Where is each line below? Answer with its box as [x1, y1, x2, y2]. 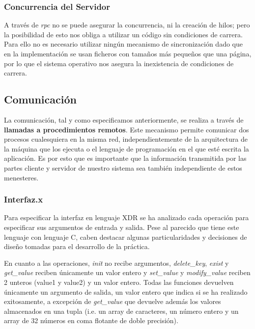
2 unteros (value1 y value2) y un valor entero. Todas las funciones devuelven [4, 277, 234, 287]
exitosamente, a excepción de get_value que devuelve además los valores [4, 296, 221, 306]
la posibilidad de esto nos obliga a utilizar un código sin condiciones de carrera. [4, 29, 243, 39]
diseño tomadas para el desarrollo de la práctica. [4, 241, 150, 252]
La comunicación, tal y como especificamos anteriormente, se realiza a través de [4, 114, 244, 125]
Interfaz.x [4, 193, 43, 205]
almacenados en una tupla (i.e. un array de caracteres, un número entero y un [4, 305, 239, 316]
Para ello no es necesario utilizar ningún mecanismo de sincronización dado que [4, 39, 243, 49]
